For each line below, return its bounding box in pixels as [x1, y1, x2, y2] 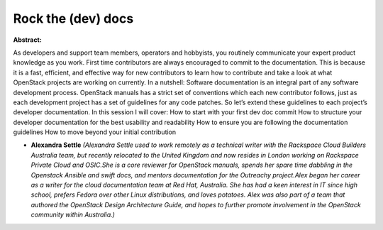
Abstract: [13, 35, 42, 44]
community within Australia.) [30, 210, 115, 219]
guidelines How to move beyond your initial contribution [13, 128, 177, 136]
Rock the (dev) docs [13, 11, 134, 26]
